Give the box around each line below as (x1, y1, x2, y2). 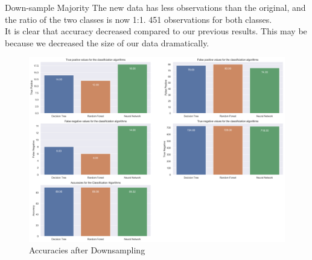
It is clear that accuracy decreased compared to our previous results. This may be (5, 25, 307, 37)
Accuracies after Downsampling (29, 244, 145, 256)
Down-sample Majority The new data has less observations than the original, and (5, 1, 306, 13)
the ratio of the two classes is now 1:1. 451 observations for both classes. (5, 13, 272, 25)
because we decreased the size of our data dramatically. (5, 36, 209, 49)
